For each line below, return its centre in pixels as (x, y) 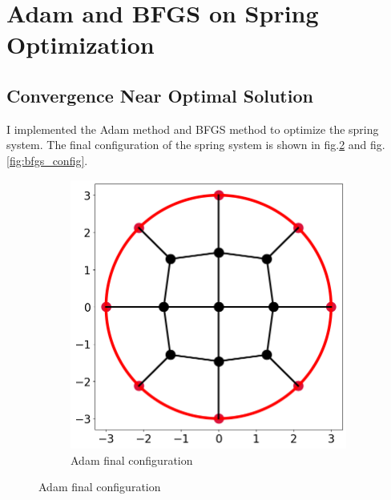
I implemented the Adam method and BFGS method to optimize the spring (193, 129)
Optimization (81, 44)
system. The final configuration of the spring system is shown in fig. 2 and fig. (196, 145)
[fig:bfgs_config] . (47, 160)
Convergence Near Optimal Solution (160, 95)
